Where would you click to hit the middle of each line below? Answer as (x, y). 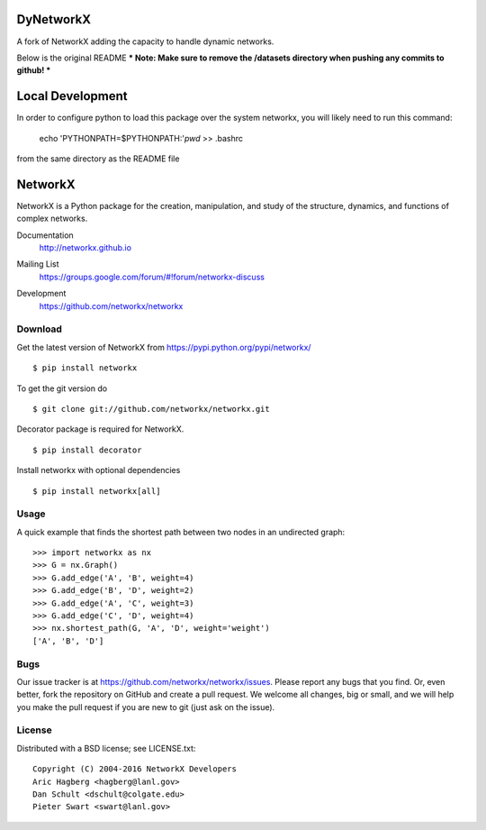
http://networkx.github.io (85, 248)
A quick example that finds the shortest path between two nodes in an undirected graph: (181, 532)
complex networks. (52, 219)
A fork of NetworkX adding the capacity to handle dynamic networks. (145, 41)
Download (40, 329)
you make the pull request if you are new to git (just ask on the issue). (146, 707)
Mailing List (38, 264)
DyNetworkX (54, 19)
